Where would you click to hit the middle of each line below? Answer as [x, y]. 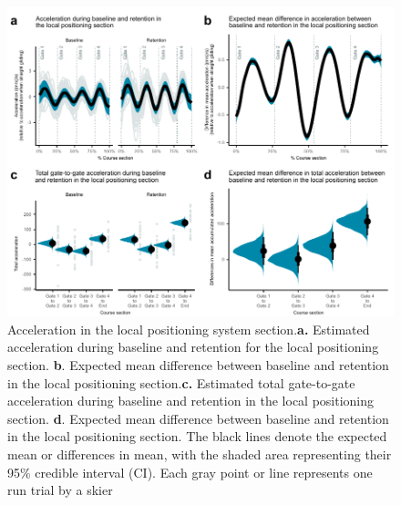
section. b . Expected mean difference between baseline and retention [198, 365]
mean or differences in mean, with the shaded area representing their [200, 454]
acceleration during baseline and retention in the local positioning [191, 401]
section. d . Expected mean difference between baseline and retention [198, 418]
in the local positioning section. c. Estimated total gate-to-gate [181, 382]
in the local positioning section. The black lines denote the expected [197, 436]
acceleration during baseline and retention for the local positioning [193, 347]
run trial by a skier [60, 490]
